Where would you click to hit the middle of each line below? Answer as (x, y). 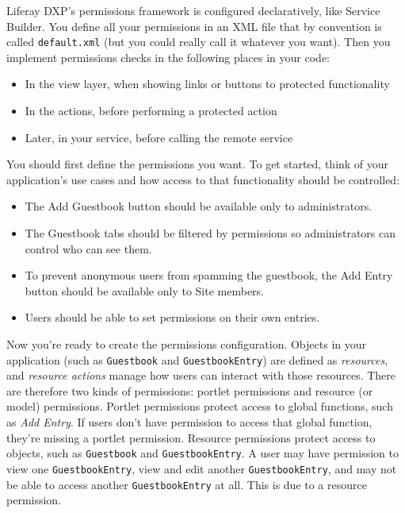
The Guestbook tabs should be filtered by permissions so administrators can (210, 233)
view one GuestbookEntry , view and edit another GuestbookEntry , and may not (202, 468)
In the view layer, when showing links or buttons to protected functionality (207, 84)
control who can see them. (88, 248)
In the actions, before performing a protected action (151, 111)
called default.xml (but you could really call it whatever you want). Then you (199, 42)
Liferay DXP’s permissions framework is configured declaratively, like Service (193, 10)
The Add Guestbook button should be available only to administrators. (199, 206)
